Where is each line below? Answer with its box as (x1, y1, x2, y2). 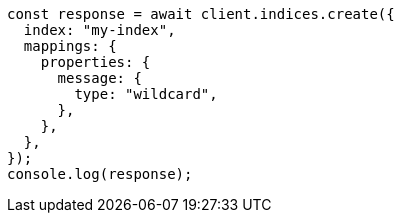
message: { (57, 70, 142, 86)
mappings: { (23, 38, 117, 54)
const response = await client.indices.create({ (7, 6, 395, 22)
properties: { (40, 54, 151, 70)
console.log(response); (7, 166, 193, 182)
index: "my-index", (23, 22, 176, 38)
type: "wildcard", (74, 86, 218, 102)
